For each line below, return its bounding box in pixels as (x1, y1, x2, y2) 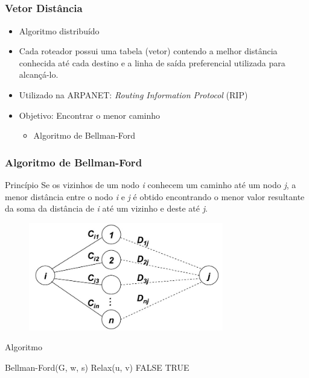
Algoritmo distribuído (19, 24, 100, 37)
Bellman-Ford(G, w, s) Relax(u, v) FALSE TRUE (5, 361, 190, 373)
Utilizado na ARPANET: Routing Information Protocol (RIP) (19, 89, 248, 101)
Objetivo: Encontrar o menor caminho (19, 109, 161, 121)
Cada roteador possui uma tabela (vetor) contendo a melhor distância (19, 45, 278, 57)
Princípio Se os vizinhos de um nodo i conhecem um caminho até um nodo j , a (5, 178, 296, 191)
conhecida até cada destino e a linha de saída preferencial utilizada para (19, 56, 285, 69)
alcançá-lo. (19, 68, 59, 81)
